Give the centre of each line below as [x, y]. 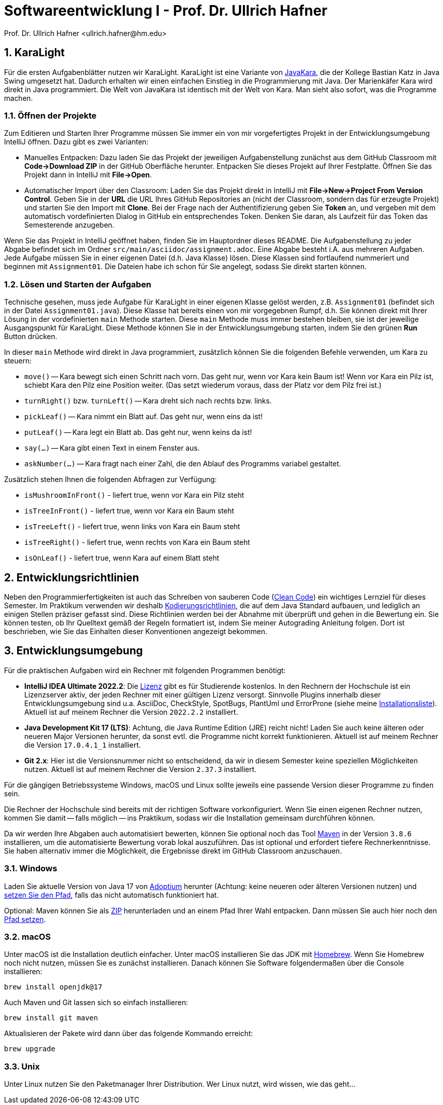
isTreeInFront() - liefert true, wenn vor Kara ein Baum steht [129, 511]
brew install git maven [51, 1018]
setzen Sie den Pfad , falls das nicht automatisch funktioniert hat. [111, 895]
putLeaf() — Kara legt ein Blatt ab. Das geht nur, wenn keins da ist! [138, 432]
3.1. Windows [31, 869]
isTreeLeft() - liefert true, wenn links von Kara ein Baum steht [132, 527]
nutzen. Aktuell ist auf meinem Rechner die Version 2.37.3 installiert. [140, 769]
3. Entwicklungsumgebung [74, 651]
